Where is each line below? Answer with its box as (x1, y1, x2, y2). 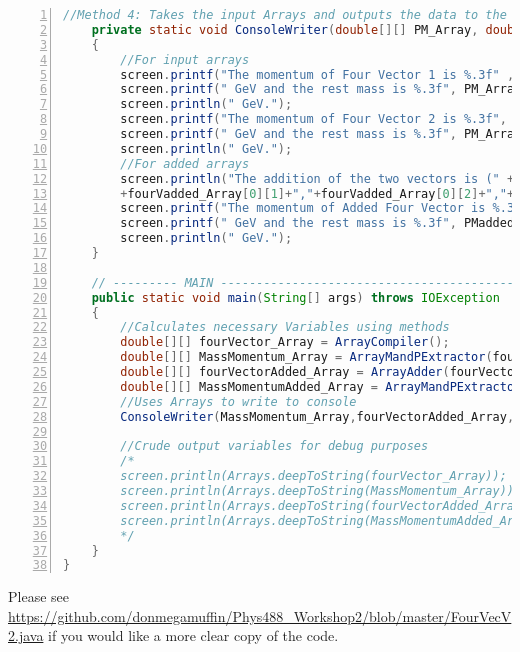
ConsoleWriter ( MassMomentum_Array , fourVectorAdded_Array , (120, 409, 515, 424)
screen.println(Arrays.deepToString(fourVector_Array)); (120, 469, 507, 484)
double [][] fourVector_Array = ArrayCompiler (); (120, 335, 450, 350)
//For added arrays (120, 156, 250, 171)
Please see (8, 586, 69, 607)
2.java (8, 625, 44, 646)
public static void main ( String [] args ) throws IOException (91, 290, 500, 305)
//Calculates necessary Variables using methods (120, 320, 450, 335)
